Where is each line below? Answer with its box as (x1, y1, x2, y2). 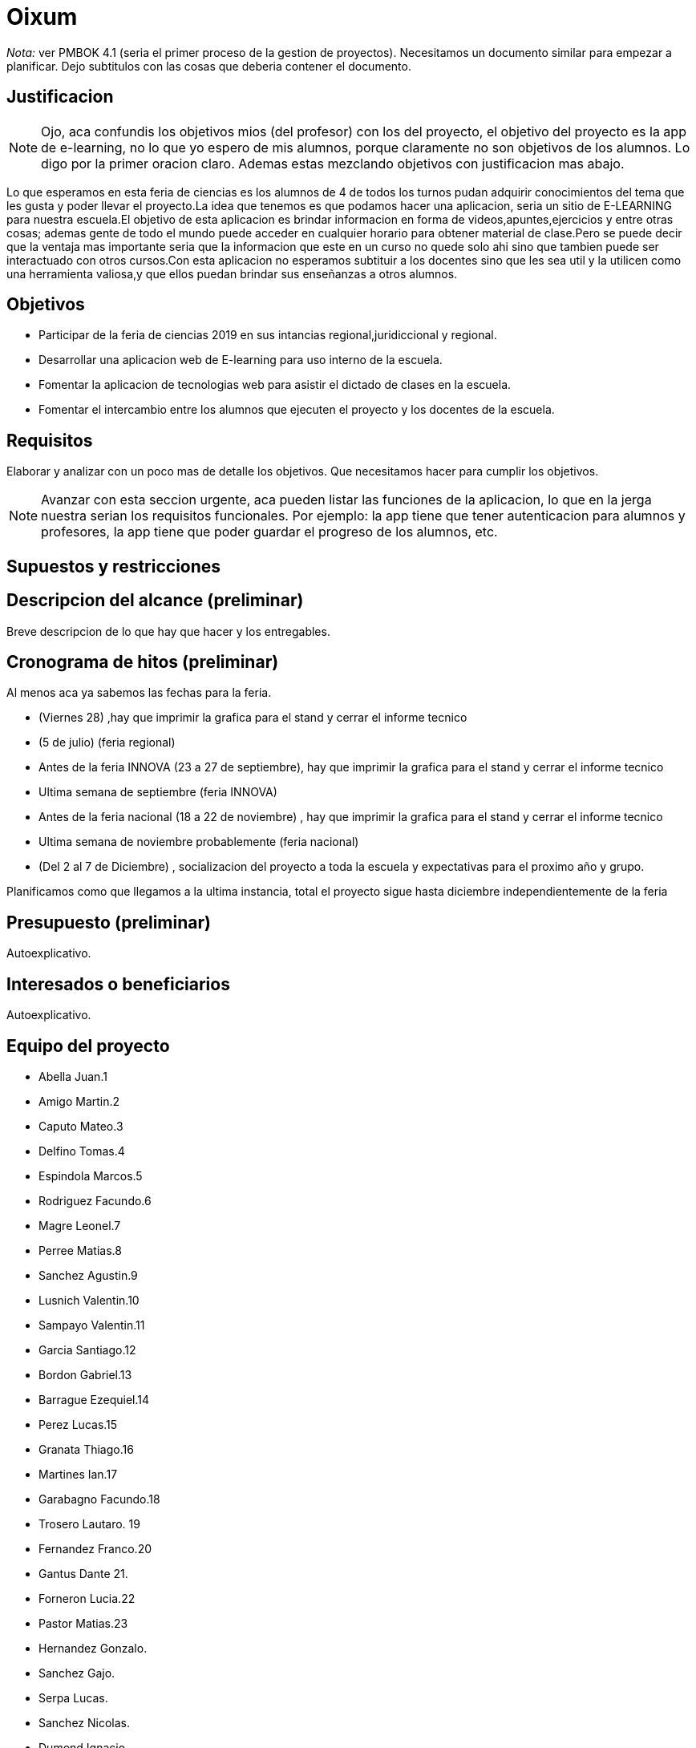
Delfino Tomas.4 (38, 1143, 125, 1158)
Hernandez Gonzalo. (38, 1641, 148, 1655)
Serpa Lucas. (38, 1690, 108, 1705)
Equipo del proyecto (6, 1035, 170, 1056)
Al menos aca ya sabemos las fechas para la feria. (6, 686, 272, 700)
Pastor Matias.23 (38, 1616, 128, 1630)
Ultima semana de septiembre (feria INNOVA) (38, 785, 277, 799)
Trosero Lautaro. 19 (38, 1516, 140, 1531)
